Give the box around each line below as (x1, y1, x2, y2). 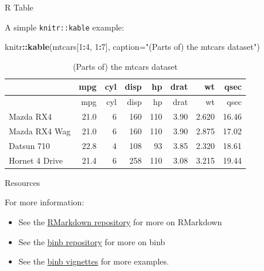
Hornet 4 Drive (9, 154, 63, 166)
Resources (5, 176, 40, 188)
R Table (5, 1, 33, 13)
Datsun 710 (9, 139, 50, 151)
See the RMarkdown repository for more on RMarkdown (18, 215, 222, 228)
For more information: (5, 196, 84, 208)
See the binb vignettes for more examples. (18, 255, 169, 267)
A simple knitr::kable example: (5, 21, 124, 33)
